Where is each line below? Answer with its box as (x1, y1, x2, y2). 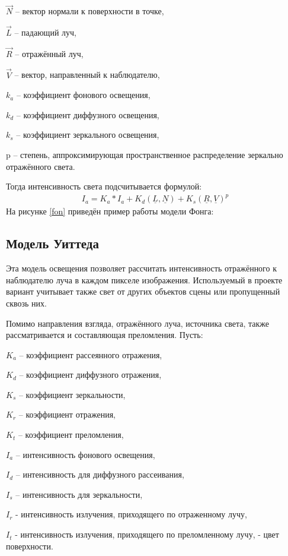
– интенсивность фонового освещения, (15, 448, 155, 460)
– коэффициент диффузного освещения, (16, 108, 159, 121)
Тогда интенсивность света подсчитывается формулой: (6, 180, 202, 192)
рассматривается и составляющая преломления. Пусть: (6, 328, 203, 341)
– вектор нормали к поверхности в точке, (15, 5, 164, 17)
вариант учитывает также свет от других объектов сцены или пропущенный (6, 285, 280, 298)
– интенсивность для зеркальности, (15, 488, 143, 500)
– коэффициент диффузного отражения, (19, 368, 162, 381)
